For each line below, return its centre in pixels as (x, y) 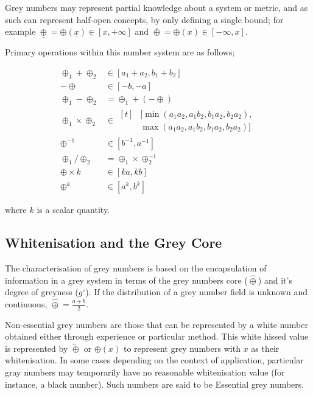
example (20, 31)
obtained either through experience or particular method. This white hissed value (157, 336)
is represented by (37, 348)
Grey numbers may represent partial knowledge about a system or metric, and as (156, 7)
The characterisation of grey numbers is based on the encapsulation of (136, 268)
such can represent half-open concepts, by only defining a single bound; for (144, 19)
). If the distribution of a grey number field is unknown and (196, 292)
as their (265, 348)
